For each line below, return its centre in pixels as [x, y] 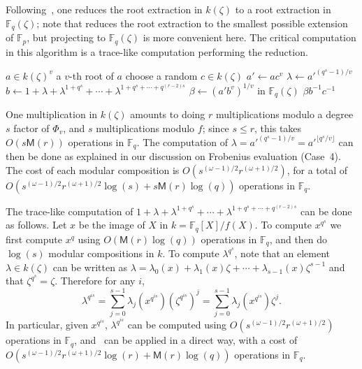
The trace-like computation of [70, 211]
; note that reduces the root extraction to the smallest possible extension [192, 23]
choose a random [161, 75]
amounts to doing [168, 114]
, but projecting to [66, 37]
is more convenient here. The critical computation [249, 37]
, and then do [298, 239]
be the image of [112, 225]
